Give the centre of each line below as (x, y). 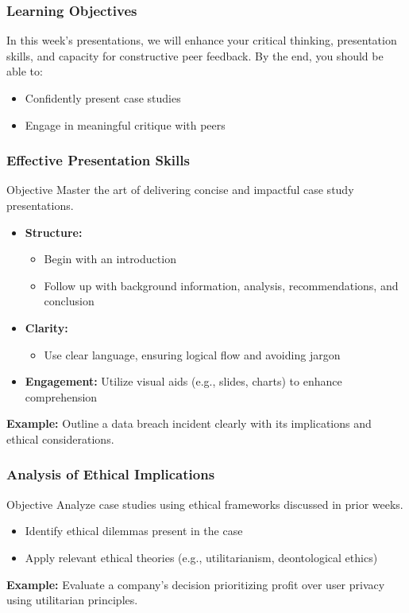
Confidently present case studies (103, 98)
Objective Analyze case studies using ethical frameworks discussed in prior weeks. (205, 504)
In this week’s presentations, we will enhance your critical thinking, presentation (202, 40)
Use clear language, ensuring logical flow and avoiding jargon (192, 354)
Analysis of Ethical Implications (111, 474)
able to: (25, 71)
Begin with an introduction (110, 259)
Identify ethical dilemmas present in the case (134, 531)
